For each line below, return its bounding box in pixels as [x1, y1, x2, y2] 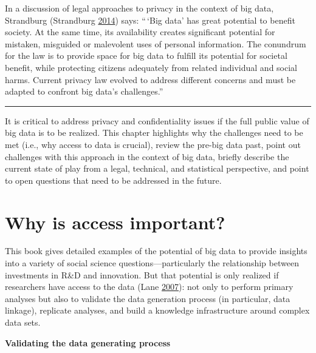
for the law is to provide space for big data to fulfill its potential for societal [5, 49, 287, 62]
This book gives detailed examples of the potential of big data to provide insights [5, 244, 307, 257]
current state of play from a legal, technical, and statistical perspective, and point [5, 162, 309, 175]
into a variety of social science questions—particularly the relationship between [5, 257, 299, 269]
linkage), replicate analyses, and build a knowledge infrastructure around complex [5, 304, 310, 317]
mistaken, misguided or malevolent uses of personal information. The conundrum [5, 37, 306, 50]
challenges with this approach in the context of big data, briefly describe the [5, 150, 289, 163]
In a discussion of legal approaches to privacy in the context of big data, [5, 2, 274, 14]
